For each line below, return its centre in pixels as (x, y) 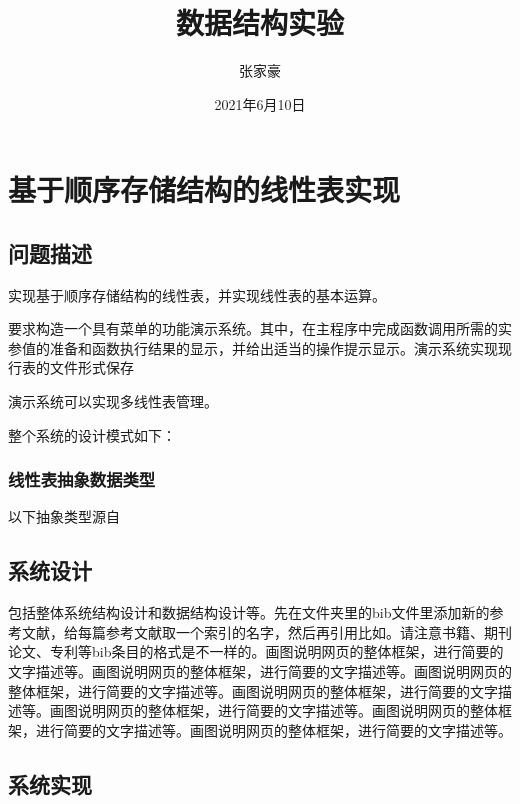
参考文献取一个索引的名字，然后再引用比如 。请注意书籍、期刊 (308, 631)
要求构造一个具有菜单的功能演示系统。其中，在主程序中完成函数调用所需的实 (260, 328)
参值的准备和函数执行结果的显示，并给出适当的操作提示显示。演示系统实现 (253, 347)
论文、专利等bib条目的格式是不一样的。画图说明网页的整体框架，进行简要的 (256, 651)
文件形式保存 (91, 367)
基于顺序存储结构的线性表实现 (204, 189)
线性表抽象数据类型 (82, 479)
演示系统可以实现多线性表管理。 (113, 401)
